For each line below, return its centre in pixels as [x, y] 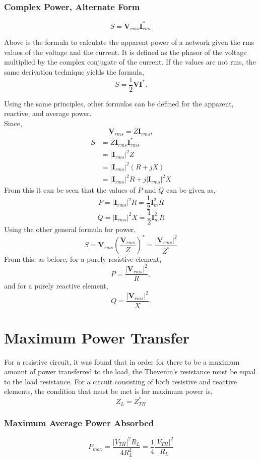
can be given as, [191, 190]
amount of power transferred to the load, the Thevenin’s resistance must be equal [130, 371]
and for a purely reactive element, [56, 286]
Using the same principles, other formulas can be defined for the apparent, [119, 103]
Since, [13, 123]
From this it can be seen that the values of [70, 190]
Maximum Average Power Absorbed [79, 422]
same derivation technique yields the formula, [74, 71]
